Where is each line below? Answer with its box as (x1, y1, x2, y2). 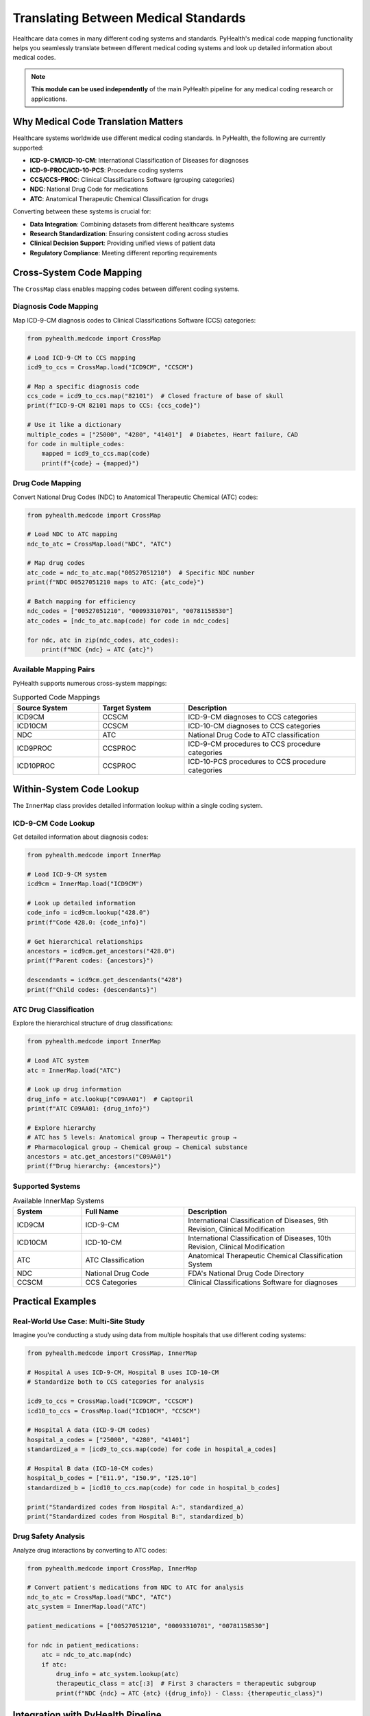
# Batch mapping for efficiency (27, 598, 136, 605)
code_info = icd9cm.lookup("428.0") (27, 909, 151, 916)
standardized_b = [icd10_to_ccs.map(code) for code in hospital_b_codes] (27, 1483, 280, 1492)
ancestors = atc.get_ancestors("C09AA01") (27, 1153, 172, 1161)
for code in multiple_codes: (27, 440, 125, 448)
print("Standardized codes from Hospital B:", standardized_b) (27, 1512, 245, 1520)
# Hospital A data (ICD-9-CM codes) (27, 1426, 151, 1434)
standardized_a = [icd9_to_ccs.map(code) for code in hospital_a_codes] (27, 1446, 277, 1453)
